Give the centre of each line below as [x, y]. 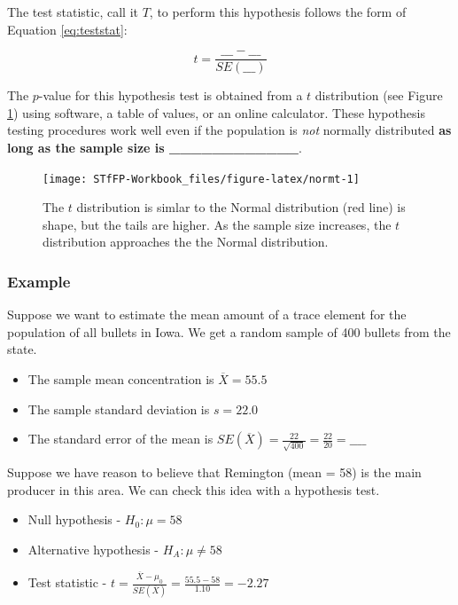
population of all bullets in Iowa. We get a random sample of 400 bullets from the [229, 331]
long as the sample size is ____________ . [155, 148]
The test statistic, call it [73, 12]
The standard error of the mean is [120, 439]
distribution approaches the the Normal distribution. [186, 242]
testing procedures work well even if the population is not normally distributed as [229, 130]
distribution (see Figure [379, 95]
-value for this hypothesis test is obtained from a [171, 95]
